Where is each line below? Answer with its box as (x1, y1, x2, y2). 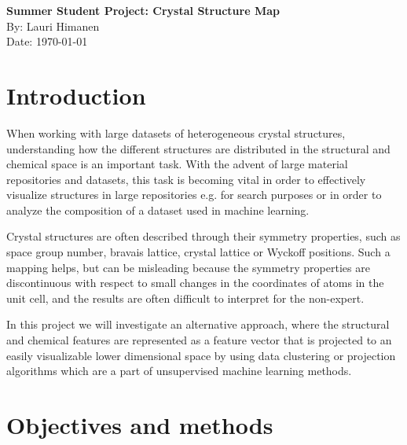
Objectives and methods (6, 409, 273, 440)
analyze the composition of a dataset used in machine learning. (6, 201, 310, 218)
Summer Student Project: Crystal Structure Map (6, 2, 280, 18)
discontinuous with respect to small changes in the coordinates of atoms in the (6, 274, 384, 291)
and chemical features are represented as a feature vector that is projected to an (6, 332, 392, 348)
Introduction (6, 79, 146, 111)
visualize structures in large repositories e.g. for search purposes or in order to (6, 186, 382, 203)
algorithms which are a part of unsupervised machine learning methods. (6, 362, 352, 379)
